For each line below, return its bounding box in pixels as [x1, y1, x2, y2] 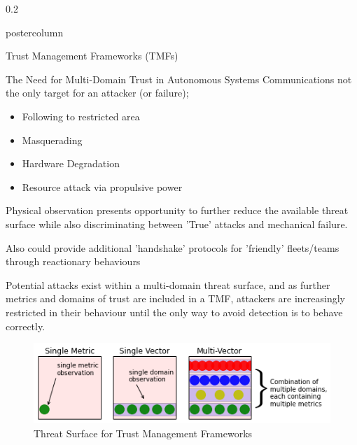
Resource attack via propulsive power [22, 179, 183, 194]
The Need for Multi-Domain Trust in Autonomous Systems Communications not [6, 71, 352, 86]
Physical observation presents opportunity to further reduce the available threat [6, 203, 349, 218]
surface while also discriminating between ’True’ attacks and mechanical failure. [6, 216, 348, 231]
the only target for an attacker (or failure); [6, 85, 189, 100]
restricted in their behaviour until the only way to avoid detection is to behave [6, 304, 343, 319]
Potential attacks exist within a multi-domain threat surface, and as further [6, 277, 330, 292]
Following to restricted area [22, 108, 140, 123]
